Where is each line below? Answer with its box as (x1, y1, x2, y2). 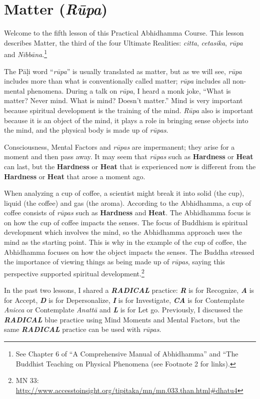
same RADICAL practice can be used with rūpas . (4, 324, 161, 334)
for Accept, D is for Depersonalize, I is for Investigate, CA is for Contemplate (4, 294, 244, 305)
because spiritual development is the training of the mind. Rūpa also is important (4, 105, 253, 115)
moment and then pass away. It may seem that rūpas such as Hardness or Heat (4, 151, 253, 162)
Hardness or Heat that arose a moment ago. (4, 171, 145, 181)
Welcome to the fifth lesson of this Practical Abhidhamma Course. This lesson (4, 28, 244, 38)
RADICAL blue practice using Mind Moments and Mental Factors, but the (4, 314, 240, 324)
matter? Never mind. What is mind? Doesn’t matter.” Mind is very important (4, 95, 243, 106)
